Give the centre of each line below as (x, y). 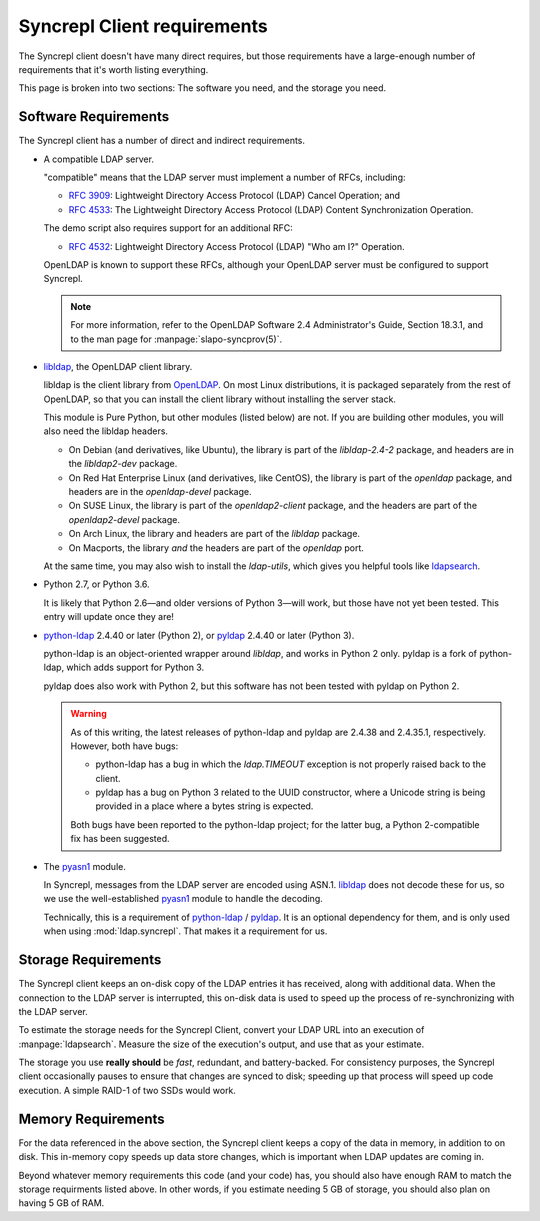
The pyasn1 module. (85, 866)
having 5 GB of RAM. (61, 1203)
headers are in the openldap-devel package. (160, 492)
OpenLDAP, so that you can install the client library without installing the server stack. (220, 399)
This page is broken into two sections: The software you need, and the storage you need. (202, 88)
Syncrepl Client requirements (143, 26)
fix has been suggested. (120, 839)
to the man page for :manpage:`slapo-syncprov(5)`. (176, 339)
